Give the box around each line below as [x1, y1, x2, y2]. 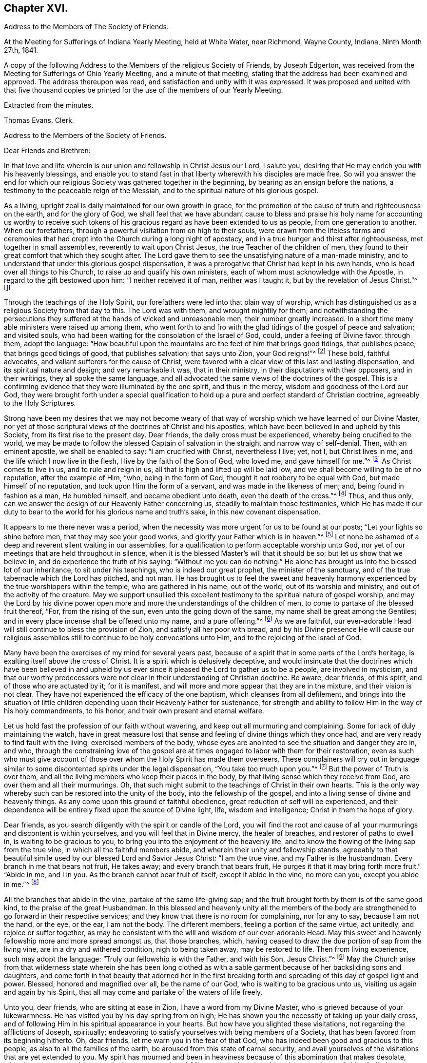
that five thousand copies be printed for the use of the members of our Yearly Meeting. [4, 86, 283, 95]
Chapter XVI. [4, 2, 68, 14]
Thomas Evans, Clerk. [4, 116, 74, 125]
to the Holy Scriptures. [4, 399, 76, 408]
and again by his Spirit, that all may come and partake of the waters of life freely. [4, 987, 263, 996]
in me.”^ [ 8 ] [4, 879, 39, 889]
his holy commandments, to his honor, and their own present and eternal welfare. [4, 706, 264, 715]
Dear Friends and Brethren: [4, 146, 91, 155]
